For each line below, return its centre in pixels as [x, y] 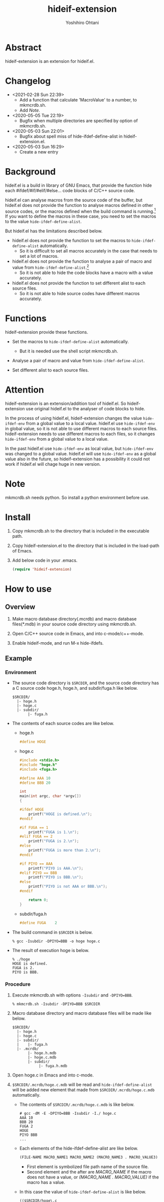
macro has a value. [46, 1182]
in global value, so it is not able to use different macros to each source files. [81, 428]
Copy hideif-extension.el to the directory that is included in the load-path [86, 546]
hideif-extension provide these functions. [47, 332]
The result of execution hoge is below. [51, 950]
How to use [28, 589]
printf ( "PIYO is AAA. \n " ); [56, 868]
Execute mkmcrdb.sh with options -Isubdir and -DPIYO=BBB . [72, 995]
